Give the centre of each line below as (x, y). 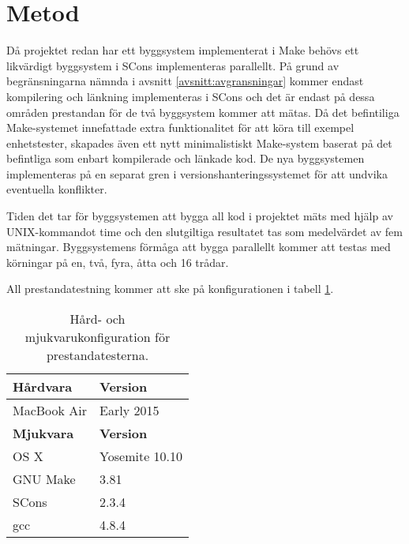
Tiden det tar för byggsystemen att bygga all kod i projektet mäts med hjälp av (200, 216)
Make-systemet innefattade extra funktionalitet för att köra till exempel (180, 128)
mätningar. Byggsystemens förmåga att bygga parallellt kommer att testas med (199, 247)
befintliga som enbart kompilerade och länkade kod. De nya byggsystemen (186, 158)
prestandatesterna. (98, 355)
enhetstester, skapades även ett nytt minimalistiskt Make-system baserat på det (199, 143)
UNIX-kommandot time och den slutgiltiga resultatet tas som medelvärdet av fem (204, 231)
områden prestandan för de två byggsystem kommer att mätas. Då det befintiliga (203, 112)
